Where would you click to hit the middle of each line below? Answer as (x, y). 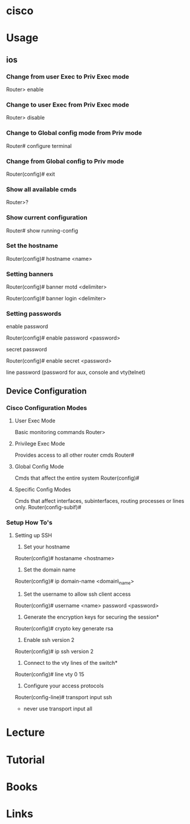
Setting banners (30, 274)
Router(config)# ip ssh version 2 (54, 651)
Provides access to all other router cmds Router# (74, 455)
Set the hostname (32, 245)
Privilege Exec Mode (40, 444)
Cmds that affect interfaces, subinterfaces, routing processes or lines (99, 501)
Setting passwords (34, 314)
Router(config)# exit (30, 174)
